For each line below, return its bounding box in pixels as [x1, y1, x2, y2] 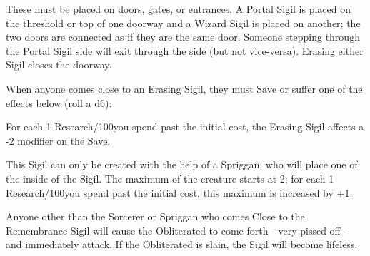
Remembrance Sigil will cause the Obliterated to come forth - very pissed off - [6, 222, 348, 237]
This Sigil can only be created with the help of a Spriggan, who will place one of [6, 157, 358, 172]
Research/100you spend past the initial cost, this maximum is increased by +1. [6, 185, 353, 200]
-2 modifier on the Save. [6, 133, 111, 148]
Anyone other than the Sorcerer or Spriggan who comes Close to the [6, 209, 305, 224]
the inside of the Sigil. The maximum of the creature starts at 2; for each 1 [6, 170, 334, 185]
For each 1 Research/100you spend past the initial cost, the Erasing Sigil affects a [6, 119, 364, 134]
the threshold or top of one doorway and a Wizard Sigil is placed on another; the [6, 15, 361, 30]
